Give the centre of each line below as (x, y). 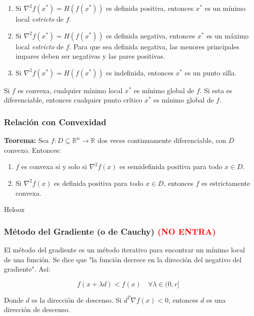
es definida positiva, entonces (150, 8)
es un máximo (227, 35)
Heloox (14, 209)
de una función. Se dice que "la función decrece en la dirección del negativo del (123, 259)
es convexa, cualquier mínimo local (70, 90)
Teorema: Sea (26, 140)
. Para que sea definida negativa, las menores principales (154, 46)
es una (216, 299)
